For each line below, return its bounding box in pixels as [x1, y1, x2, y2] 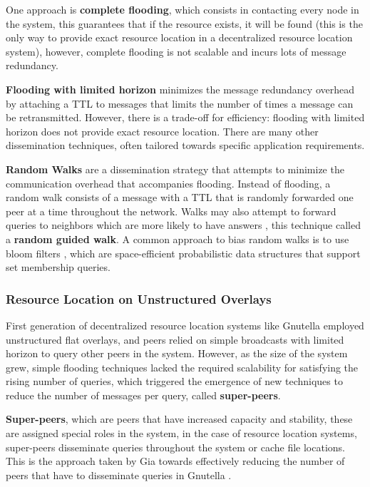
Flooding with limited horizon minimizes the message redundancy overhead [6, 81, 354, 96]
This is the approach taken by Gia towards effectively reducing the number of [6, 453, 345, 468]
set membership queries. [6, 260, 111, 275]
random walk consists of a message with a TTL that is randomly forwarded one [6, 190, 354, 205]
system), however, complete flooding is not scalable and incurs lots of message [6, 43, 346, 58]
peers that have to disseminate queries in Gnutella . [6, 467, 232, 482]
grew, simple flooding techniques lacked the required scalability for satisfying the [6, 359, 359, 374]
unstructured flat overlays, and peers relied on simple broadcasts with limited [6, 332, 344, 347]
